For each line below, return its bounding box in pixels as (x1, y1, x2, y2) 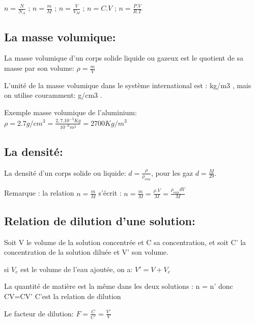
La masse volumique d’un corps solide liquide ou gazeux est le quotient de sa (4, 52, 244, 63)
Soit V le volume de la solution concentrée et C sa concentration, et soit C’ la (4, 236, 246, 247)
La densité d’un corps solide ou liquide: (4, 167, 126, 178)
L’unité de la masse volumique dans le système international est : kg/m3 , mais (4, 79, 251, 90)
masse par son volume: (4, 63, 74, 73)
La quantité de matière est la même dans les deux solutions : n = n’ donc (4, 281, 233, 291)
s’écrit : (98, 187, 122, 198)
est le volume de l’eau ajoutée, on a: (20, 263, 133, 274)
